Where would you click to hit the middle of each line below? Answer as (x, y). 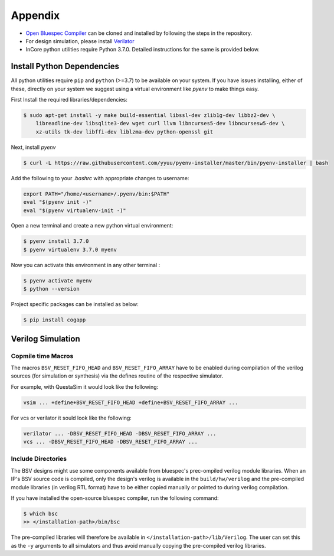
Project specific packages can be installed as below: (75, 304)
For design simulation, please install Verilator (80, 41)
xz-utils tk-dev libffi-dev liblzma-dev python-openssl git (125, 132)
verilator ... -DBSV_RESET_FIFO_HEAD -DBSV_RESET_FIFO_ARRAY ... (120, 433)
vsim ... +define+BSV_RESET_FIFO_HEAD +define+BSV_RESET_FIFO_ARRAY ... (131, 402)
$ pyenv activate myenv (58, 280)
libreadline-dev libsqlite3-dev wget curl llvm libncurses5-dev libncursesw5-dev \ (160, 123)
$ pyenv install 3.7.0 (56, 241)
